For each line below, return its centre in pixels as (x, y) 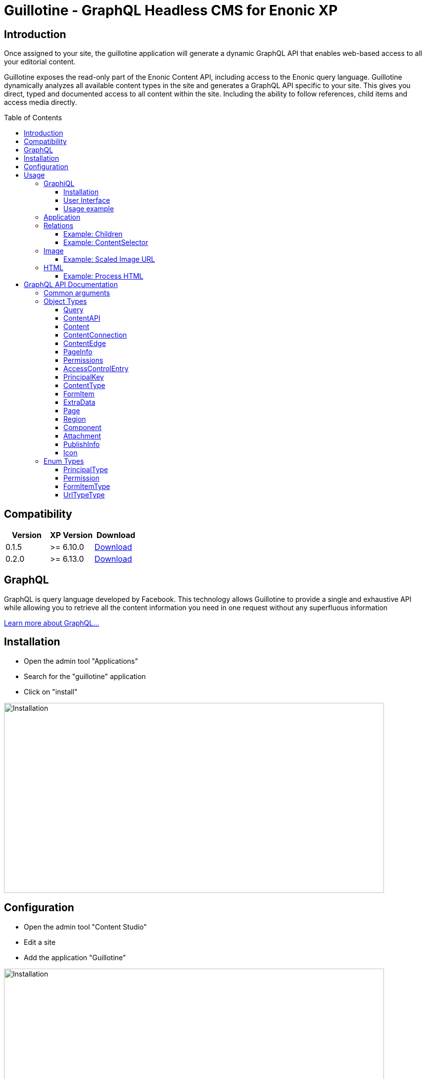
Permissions (83, 360)
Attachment (82, 436)
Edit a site (40, 942)
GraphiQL (59, 184)
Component (83, 428)
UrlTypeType (84, 495)
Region (75, 419)
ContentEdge (85, 343)
